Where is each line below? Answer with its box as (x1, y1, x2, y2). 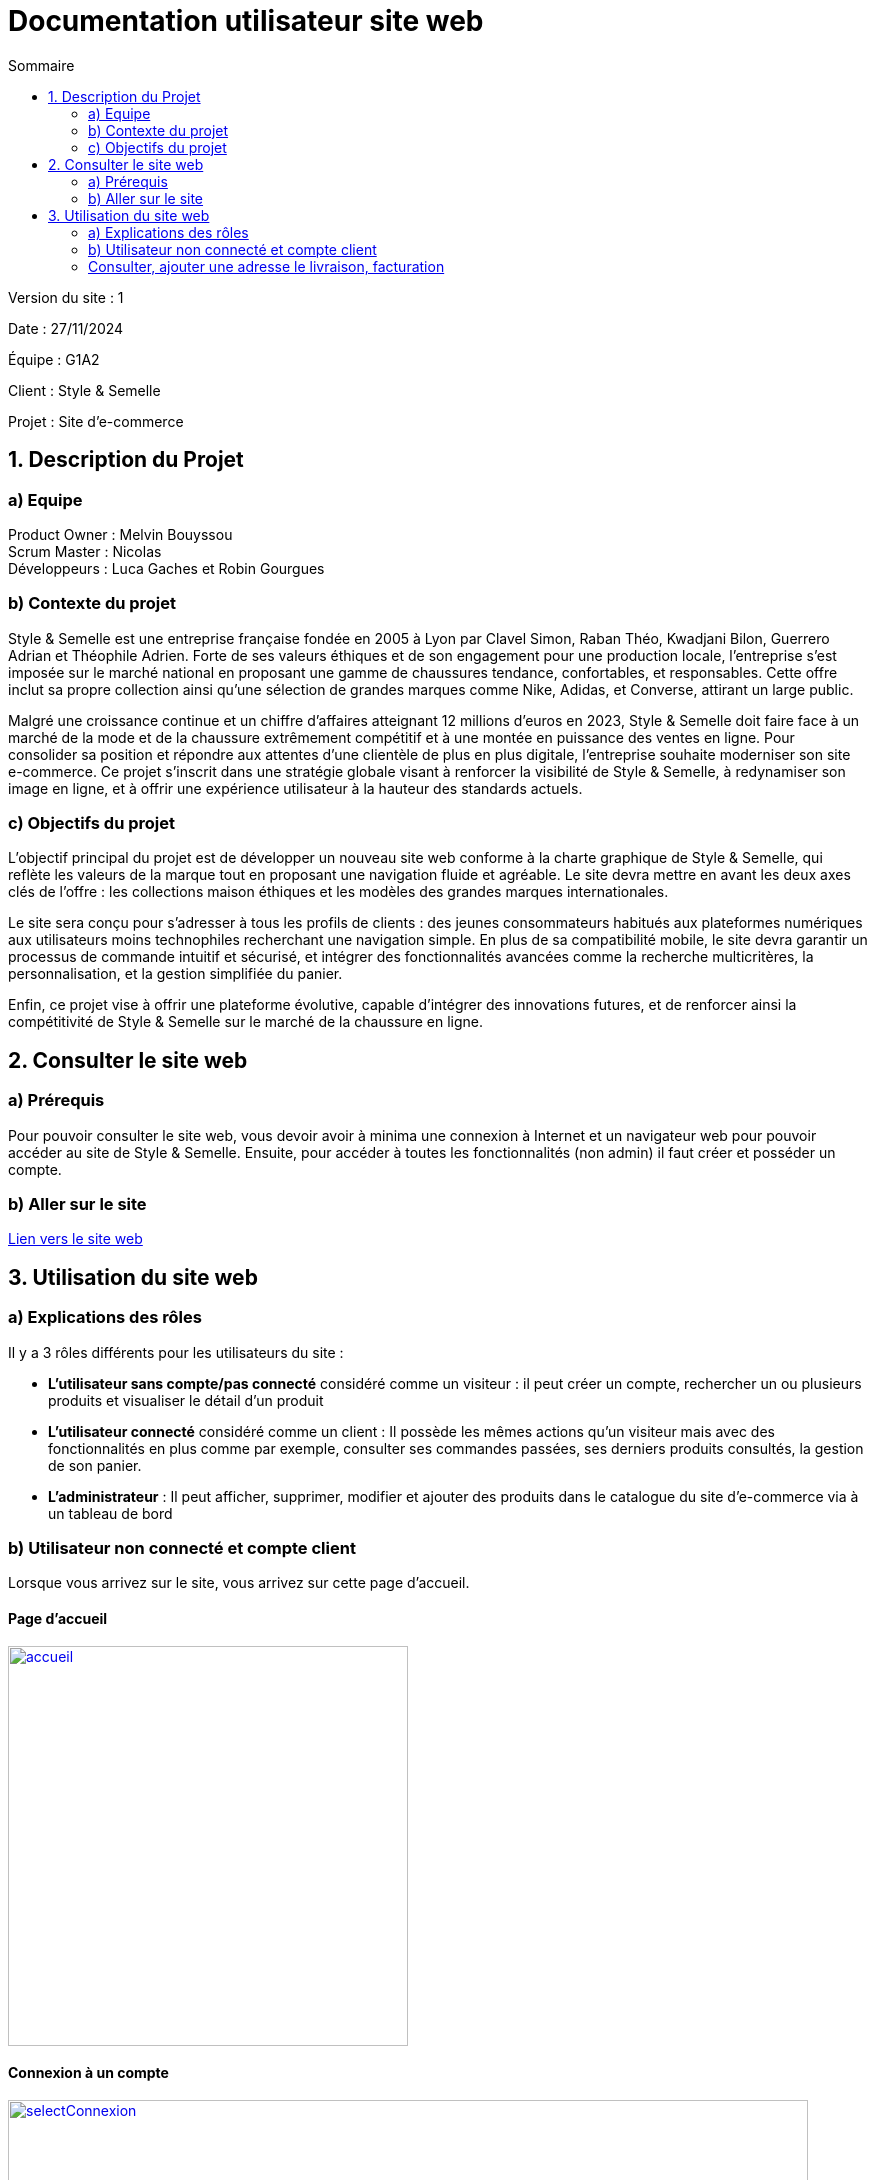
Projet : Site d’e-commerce (8, 412, 184, 430)
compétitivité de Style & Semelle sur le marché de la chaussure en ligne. (8, 1013, 484, 1031)
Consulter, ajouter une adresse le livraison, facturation (88, 257, 445, 275)
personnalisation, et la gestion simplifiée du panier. (8, 965, 343, 983)
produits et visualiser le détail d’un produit (48, 1391, 324, 1409)
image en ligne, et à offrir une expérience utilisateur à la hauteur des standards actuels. (8, 779, 583, 797)
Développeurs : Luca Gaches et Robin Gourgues (8, 559, 325, 577)
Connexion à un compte (8, 2064, 169, 2082)
